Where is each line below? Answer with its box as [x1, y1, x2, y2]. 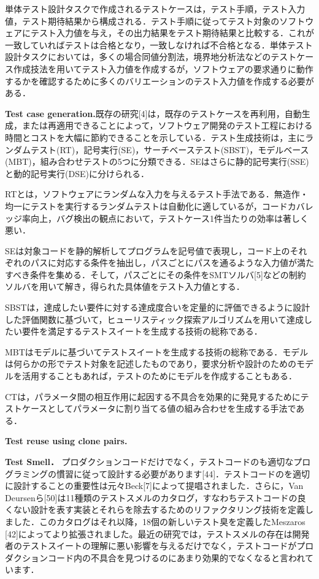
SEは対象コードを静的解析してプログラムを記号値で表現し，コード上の [5, 244, 290, 257]
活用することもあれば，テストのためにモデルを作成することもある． [21, 369, 297, 382]
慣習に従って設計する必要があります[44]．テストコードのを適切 [56, 467, 310, 480]
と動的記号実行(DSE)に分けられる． [5, 167, 149, 180]
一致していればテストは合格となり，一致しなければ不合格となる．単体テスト [5, 38, 313, 51]
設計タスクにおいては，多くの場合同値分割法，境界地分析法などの [5, 50, 271, 63]
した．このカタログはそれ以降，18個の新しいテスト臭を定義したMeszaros [13, 515, 306, 528]
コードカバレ [261, 199, 313, 212]
